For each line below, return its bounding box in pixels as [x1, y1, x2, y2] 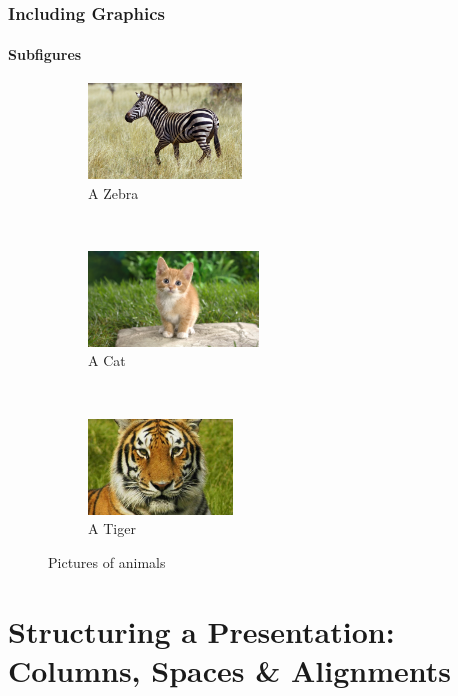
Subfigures [8, 43, 82, 64]
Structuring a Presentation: [8, 610, 395, 651]
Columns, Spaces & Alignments [8, 649, 451, 690]
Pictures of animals [48, 551, 166, 572]
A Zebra [88, 182, 139, 203]
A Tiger [88, 518, 136, 539]
